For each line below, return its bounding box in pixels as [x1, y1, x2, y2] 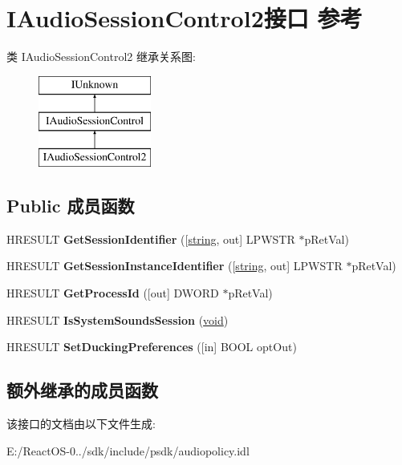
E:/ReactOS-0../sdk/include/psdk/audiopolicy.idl [6, 442, 250, 459]
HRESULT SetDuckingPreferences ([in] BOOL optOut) [6, 338, 297, 355]
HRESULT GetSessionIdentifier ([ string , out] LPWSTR [6, 230, 295, 247]
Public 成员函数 [6, 193, 135, 218]
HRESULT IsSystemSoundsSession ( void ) [6, 311, 229, 328]
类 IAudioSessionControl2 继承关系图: [6, 48, 196, 65]
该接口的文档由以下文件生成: [6, 415, 156, 432]
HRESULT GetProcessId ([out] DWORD [6, 285, 219, 301]
